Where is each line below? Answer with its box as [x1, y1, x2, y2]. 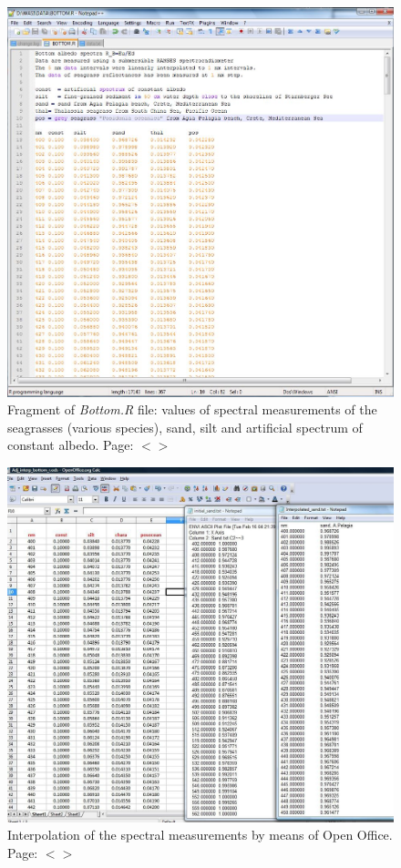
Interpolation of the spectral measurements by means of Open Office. [7, 825, 393, 844]
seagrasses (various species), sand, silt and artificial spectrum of [7, 417, 363, 436]
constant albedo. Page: [7, 435, 134, 454]
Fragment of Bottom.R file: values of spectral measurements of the [7, 400, 377, 419]
